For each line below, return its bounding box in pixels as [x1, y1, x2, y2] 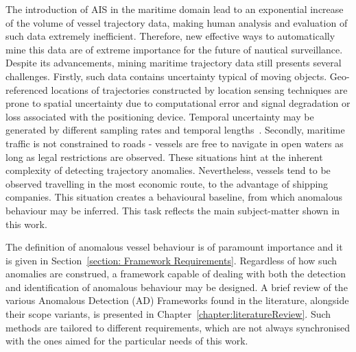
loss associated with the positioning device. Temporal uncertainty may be [5, 109, 314, 123]
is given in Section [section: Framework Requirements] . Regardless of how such [5, 253, 337, 267]
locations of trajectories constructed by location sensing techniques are [51, 82, 348, 97]
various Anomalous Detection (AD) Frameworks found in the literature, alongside [5, 293, 349, 307]
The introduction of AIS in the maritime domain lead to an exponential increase [5, 2, 344, 16]
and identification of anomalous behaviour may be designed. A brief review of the [5, 279, 348, 294]
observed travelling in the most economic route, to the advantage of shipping [5, 176, 329, 190]
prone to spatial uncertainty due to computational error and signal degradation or [5, 96, 351, 110]
